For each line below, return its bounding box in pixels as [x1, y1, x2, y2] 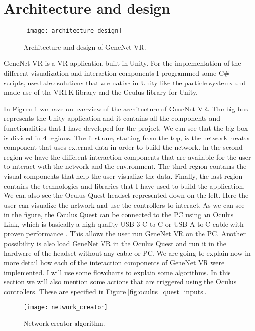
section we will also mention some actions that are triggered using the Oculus [4, 276, 237, 287]
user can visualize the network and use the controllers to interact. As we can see [4, 199, 245, 210]
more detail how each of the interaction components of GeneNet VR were [4, 257, 225, 268]
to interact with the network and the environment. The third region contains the [4, 161, 247, 171]
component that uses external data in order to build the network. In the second [4, 142, 243, 152]
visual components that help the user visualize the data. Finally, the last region [4, 170, 243, 181]
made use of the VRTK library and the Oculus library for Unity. [4, 87, 198, 97]
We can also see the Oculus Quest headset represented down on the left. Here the [4, 190, 249, 200]
